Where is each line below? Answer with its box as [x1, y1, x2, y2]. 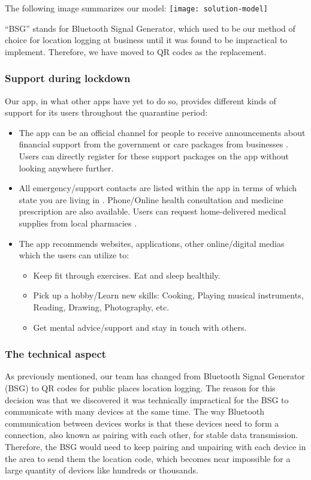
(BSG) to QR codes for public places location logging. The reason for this [5, 381, 276, 394]
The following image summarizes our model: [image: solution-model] [5, 2, 268, 14]
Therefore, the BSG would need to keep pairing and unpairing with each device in [5, 440, 306, 452]
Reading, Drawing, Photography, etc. [33, 300, 170, 313]
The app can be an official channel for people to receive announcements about [19, 126, 306, 138]
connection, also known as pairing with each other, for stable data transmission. [5, 428, 298, 441]
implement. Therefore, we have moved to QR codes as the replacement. [5, 45, 267, 58]
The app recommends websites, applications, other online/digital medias [19, 237, 285, 249]
